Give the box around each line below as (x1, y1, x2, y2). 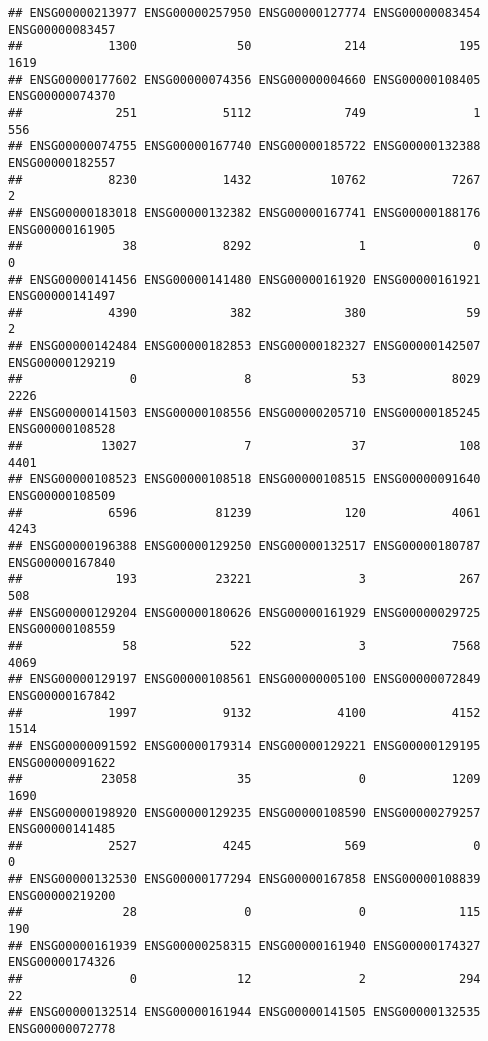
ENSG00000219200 (8, 888, 116, 903)
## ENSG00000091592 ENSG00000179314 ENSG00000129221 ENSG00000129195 (8, 738, 481, 753)
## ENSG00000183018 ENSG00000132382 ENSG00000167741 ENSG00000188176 (8, 205, 481, 220)
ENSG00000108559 (8, 622, 116, 637)
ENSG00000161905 (8, 222, 116, 237)
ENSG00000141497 (8, 289, 116, 304)
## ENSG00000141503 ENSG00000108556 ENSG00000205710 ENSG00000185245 (8, 405, 481, 420)
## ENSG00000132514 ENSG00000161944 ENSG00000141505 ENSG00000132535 (8, 1005, 481, 1020)
